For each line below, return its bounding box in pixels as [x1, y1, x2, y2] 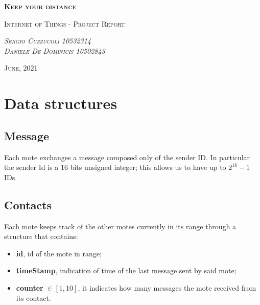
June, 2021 [4, 62, 38, 73]
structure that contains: [4, 231, 78, 242]
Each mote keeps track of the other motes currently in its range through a [4, 221, 237, 231]
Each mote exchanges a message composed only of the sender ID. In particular [4, 151, 250, 162]
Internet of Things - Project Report [4, 18, 125, 29]
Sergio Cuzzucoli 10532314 [4, 35, 91, 46]
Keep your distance [4, 1, 77, 11]
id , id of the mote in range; [16, 248, 102, 258]
